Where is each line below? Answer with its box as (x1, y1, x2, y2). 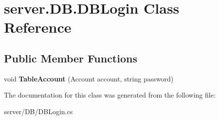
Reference (4, 17, 72, 37)
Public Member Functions (4, 50, 137, 65)
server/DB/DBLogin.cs (4, 106, 73, 116)
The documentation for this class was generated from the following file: (4, 90, 216, 100)
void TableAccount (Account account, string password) (4, 73, 174, 83)
